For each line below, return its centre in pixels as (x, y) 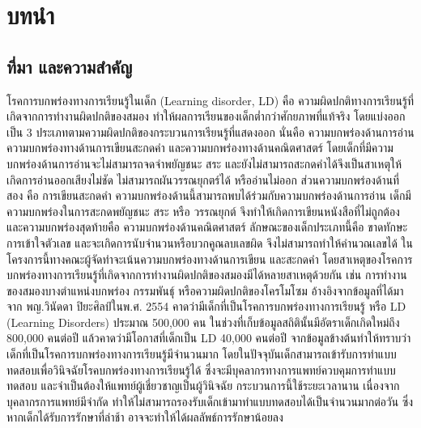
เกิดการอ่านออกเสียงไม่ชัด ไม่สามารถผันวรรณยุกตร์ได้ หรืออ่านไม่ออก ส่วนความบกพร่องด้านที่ (203, 179)
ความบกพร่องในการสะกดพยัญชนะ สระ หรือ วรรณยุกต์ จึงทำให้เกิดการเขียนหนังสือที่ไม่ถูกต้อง (203, 211)
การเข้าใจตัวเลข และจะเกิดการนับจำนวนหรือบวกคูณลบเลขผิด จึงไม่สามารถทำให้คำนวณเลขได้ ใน (210, 242)
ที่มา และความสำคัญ (70, 66)
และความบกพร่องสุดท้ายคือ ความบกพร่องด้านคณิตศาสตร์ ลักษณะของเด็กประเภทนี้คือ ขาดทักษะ (207, 227)
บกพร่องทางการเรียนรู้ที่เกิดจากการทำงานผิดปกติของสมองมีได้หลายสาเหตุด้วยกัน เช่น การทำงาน (207, 275)
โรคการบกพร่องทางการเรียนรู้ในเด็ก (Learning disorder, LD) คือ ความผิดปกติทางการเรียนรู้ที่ (210, 100)
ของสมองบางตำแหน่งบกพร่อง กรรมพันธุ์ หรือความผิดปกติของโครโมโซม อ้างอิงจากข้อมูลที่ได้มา (205, 290)
